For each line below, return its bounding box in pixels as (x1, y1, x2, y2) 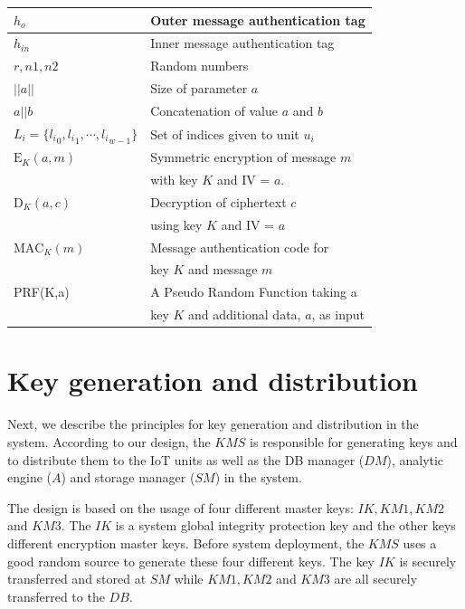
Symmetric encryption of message (150, 147, 337, 167)
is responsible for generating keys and (250, 432, 458, 451)
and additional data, (188, 305, 301, 324)
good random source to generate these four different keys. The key (7, 551, 375, 570)
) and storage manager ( (61, 468, 195, 487)
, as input (311, 305, 365, 324)
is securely (399, 551, 457, 570)
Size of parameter (150, 79, 248, 98)
